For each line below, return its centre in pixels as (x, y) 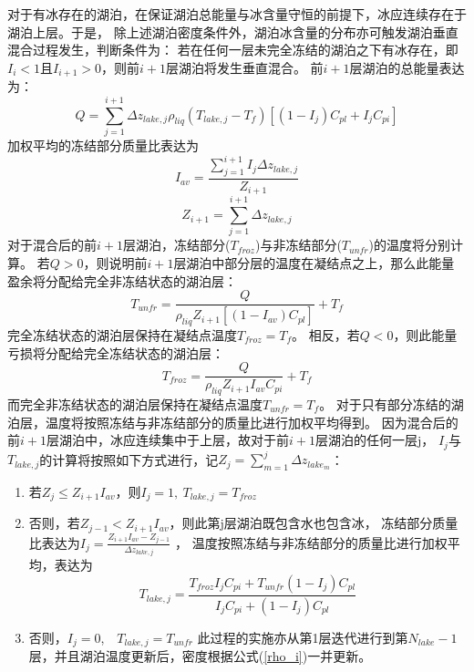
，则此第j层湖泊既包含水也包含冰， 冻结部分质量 (314, 523)
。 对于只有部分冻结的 (385, 403)
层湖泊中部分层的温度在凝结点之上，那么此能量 (314, 263)
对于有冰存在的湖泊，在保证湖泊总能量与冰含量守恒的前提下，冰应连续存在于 (237, 14)
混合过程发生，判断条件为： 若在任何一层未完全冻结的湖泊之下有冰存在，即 (233, 50)
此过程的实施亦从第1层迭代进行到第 (303, 637)
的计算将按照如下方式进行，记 (129, 459)
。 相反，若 (325, 334)
